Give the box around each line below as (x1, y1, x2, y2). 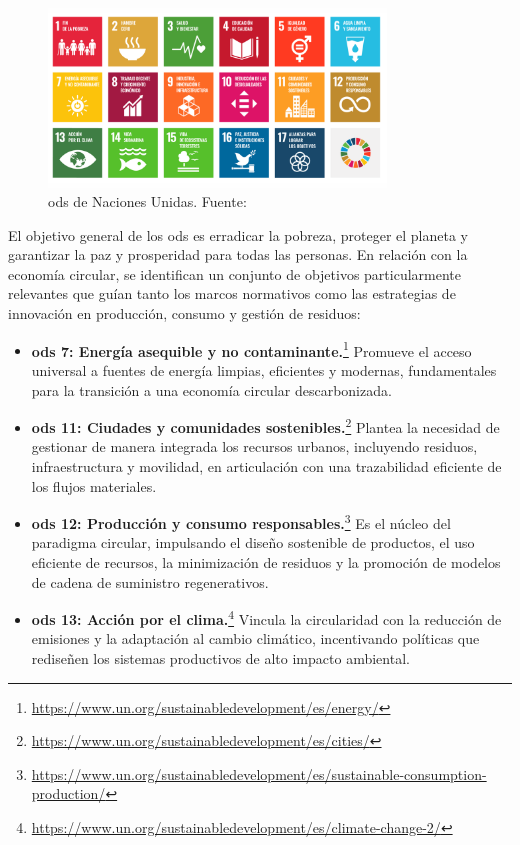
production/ (31, 783, 106, 804)
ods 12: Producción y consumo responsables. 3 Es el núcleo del (31, 510, 451, 533)
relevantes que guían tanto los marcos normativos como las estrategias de (8, 283, 456, 304)
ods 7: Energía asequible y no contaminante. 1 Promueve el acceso (31, 337, 472, 361)
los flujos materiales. (31, 475, 157, 496)
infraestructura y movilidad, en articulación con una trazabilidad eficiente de (31, 455, 502, 476)
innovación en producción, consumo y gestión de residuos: (8, 303, 361, 324)
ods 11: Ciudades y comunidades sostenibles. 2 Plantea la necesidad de (31, 414, 500, 437)
